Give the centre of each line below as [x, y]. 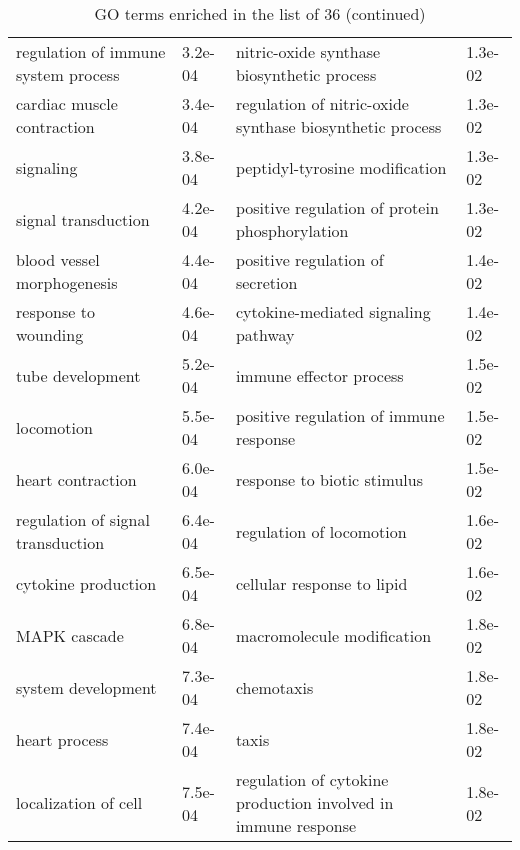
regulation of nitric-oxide [322, 103]
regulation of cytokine [312, 779]
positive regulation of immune [340, 415]
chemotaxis [274, 687]
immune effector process [319, 375]
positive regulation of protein [337, 207]
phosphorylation [292, 230]
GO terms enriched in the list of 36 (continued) [260, 13]
